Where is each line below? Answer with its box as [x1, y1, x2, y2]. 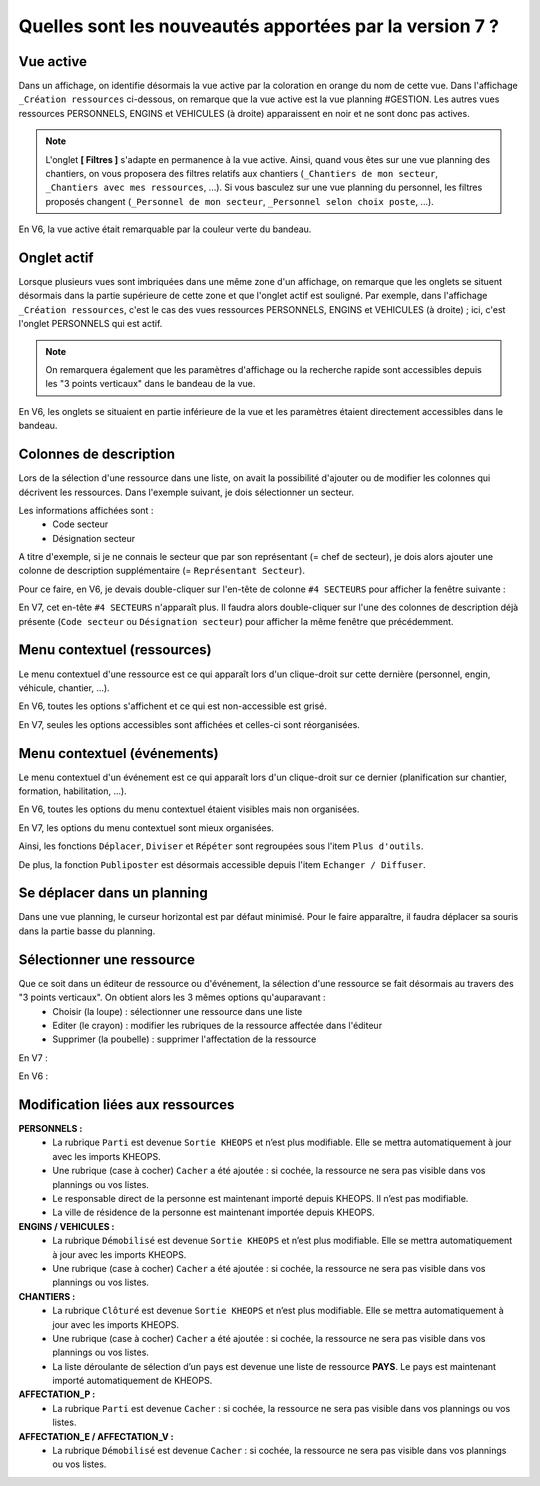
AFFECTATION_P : [18, 1388, 96, 1400]
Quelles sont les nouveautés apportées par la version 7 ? [18, 15, 500, 37]
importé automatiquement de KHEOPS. [52, 1375, 213, 1387]
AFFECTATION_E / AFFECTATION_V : [18, 1430, 174, 1442]
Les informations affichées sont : [18, 504, 154, 516]
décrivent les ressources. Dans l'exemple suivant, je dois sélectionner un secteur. [18, 486, 355, 498]
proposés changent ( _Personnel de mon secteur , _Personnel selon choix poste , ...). [45, 195, 434, 207]
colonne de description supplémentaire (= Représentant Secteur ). [18, 565, 305, 577]
